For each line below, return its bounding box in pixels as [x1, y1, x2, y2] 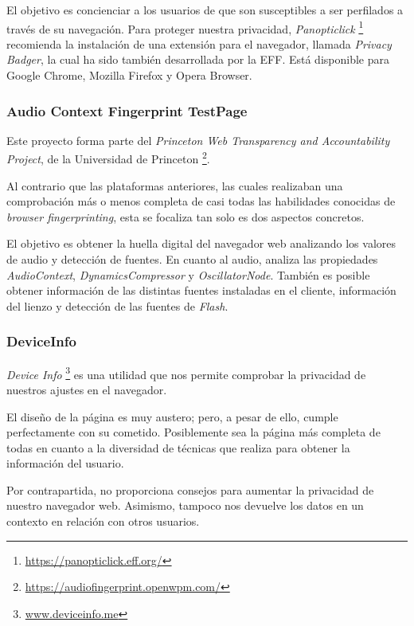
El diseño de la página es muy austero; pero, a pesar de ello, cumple [6, 408, 338, 425]
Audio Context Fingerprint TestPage [6, 100, 248, 120]
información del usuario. [6, 455, 124, 471]
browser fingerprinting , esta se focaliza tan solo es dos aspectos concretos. [6, 208, 365, 225]
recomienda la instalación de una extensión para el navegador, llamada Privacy [6, 35, 392, 52]
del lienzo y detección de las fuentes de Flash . [6, 297, 228, 314]
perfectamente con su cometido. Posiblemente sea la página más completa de [6, 424, 381, 440]
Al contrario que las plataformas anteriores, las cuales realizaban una [6, 177, 343, 194]
